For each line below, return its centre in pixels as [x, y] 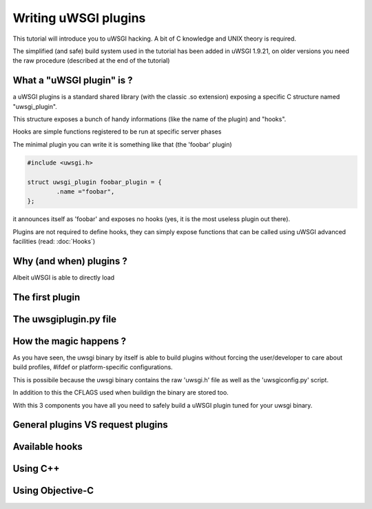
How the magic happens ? [70, 341]
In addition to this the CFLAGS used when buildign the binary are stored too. [121, 393]
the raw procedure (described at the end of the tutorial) [91, 61]
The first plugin [46, 297]
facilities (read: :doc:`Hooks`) [54, 242]
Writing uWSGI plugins [79, 18]
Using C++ [36, 469]
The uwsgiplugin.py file [65, 319]
